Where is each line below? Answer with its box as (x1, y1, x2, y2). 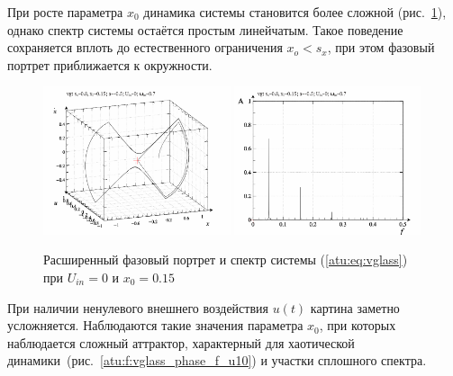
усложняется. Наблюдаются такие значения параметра (7, 316, 304, 335)
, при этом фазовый (327, 38, 435, 57)
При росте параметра (7, 3, 123, 21)
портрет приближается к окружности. (7, 55, 213, 74)
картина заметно (310, 298, 400, 317)
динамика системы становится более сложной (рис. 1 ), (143, 3, 447, 21)
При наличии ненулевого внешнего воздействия (7, 298, 268, 317)
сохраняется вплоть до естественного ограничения (7, 38, 283, 57)
